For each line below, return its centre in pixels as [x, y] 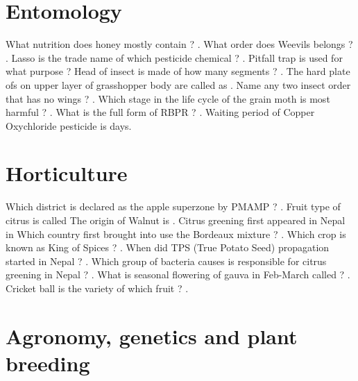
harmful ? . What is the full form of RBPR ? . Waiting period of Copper [160, 112]
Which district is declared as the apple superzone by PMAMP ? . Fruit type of [173, 206]
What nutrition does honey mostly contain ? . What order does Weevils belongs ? [179, 44]
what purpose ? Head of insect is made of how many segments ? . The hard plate [178, 71]
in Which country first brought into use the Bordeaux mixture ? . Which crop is [176, 234]
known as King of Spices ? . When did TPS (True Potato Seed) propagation [168, 247]
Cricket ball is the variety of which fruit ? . [97, 288]
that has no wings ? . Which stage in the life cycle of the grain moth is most [168, 98]
